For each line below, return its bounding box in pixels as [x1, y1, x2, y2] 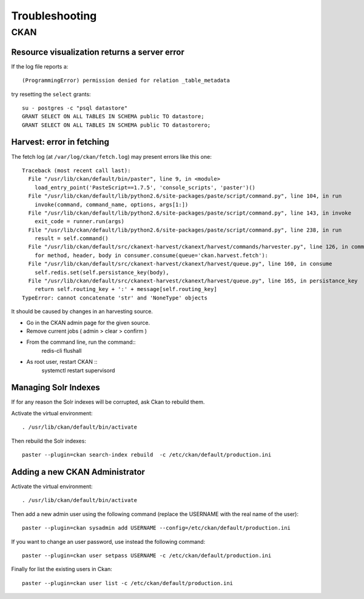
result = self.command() [34, 235, 109, 242]
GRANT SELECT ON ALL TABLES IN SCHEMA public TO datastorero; [22, 121, 211, 129]
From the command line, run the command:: [26, 338, 136, 346]
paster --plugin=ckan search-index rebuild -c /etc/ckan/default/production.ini [22, 452, 272, 458]
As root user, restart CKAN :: [26, 358, 98, 366]
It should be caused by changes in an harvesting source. [11, 308, 153, 315]
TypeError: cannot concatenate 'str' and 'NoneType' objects [22, 294, 207, 301]
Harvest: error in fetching [11, 137, 109, 147]
